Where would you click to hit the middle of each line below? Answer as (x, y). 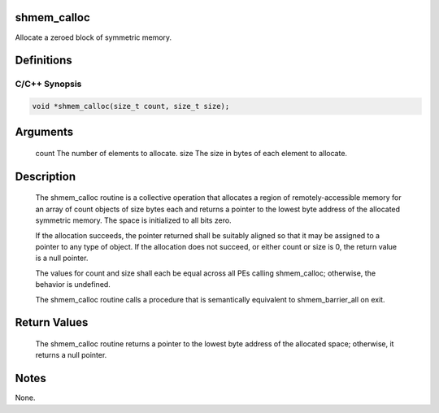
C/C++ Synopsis (48, 84)
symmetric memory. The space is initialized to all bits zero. (133, 220)
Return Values (52, 322)
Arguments (44, 132)
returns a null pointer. (71, 355)
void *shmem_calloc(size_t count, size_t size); (131, 107)
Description (46, 176)
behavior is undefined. (73, 285)
